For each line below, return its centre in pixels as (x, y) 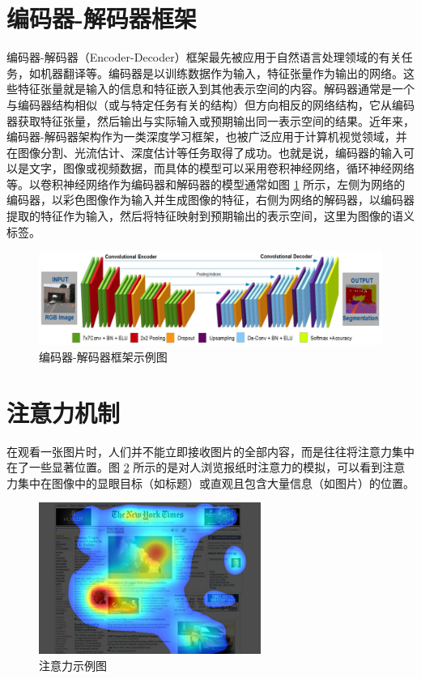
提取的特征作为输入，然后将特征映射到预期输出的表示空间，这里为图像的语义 (210, 216)
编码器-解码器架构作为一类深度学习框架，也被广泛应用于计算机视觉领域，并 (207, 137)
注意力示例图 (73, 665)
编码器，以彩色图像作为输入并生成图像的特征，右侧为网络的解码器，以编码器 (210, 200)
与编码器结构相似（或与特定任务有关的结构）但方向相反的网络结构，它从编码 (210, 104)
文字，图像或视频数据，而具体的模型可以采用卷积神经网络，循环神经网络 (221, 168)
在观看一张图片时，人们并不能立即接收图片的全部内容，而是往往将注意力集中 (210, 451)
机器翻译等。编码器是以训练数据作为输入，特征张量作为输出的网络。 (221, 73)
